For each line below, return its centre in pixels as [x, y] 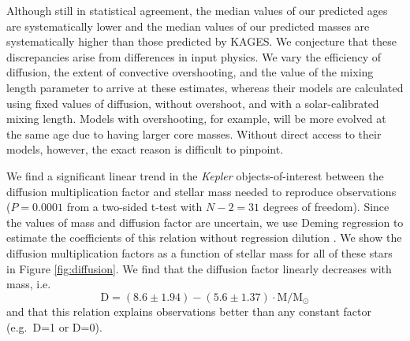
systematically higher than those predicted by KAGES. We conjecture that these [201, 41]
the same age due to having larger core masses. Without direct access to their [194, 133]
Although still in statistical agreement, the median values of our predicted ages [197, 10]
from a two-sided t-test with [134, 207]
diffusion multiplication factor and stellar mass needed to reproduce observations [201, 191]
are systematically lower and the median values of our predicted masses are [188, 26]
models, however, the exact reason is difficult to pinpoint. [145, 149]
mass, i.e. [29, 284]
